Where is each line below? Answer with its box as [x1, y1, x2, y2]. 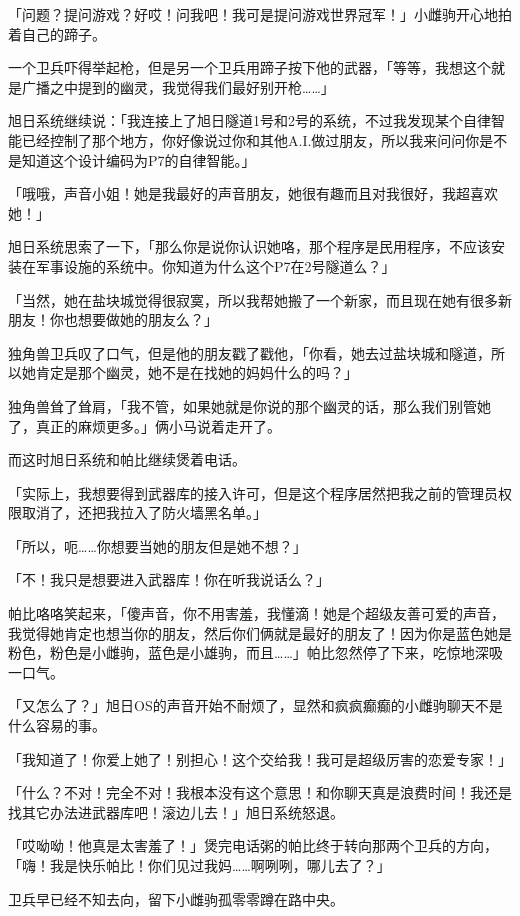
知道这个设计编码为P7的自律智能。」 [21, 149, 256, 170]
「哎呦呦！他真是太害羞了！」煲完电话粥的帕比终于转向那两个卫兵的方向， [8, 835, 498, 856]
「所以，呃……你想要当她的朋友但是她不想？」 [8, 535, 307, 556]
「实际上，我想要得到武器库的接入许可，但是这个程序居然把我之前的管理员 [8, 482, 498, 503]
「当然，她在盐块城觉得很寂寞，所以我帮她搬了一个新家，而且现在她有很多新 [8, 289, 512, 310]
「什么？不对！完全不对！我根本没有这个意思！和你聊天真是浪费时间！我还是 [8, 782, 512, 803]
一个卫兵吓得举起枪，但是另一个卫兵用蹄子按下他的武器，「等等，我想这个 [8, 57, 491, 78]
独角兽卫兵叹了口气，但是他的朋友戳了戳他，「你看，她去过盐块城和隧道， [8, 342, 491, 363]
